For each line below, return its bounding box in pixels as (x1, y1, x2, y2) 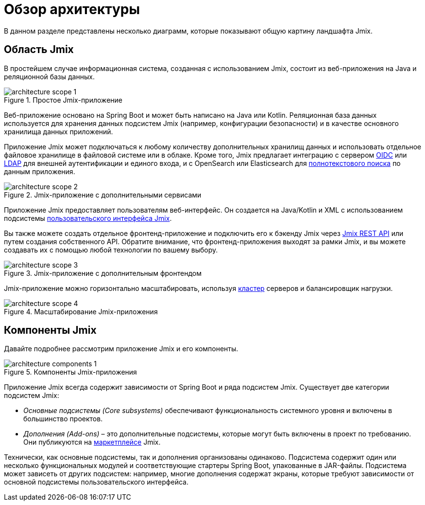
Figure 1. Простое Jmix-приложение (4, 95, 122, 104)
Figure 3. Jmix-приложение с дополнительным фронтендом (4, 269, 202, 277)
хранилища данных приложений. (4, 127, 113, 136)
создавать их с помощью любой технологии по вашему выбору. (4, 245, 218, 254)
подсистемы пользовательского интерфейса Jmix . (4, 214, 172, 222)
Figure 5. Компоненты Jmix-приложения (4, 368, 137, 377)
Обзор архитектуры (4, 1, 140, 18)
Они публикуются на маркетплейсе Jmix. (23, 438, 161, 447)
